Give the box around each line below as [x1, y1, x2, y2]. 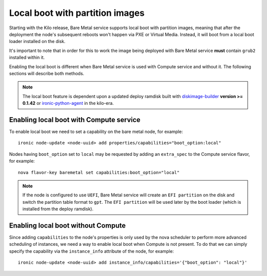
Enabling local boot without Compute [9, 221, 126, 230]
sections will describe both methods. [9, 70, 85, 76]
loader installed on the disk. [9, 39, 66, 45]
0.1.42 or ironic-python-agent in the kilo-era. [22, 100, 114, 106]
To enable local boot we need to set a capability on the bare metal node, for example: [9, 129, 183, 135]
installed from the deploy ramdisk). [22, 206, 93, 212]
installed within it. [9, 54, 45, 60]
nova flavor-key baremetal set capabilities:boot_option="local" [18, 170, 180, 175]
